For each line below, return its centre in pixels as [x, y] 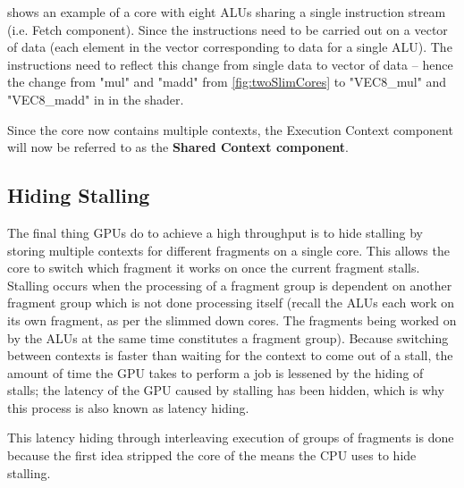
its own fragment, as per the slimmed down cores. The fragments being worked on [232, 320]
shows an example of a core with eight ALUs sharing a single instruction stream [227, 12]
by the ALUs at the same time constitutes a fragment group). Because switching [228, 337]
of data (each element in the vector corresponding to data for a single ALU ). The [230, 47]
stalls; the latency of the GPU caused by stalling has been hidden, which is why [226, 390]
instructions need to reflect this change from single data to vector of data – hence [230, 64]
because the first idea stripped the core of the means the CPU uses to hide [212, 455]
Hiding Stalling [79, 195]
